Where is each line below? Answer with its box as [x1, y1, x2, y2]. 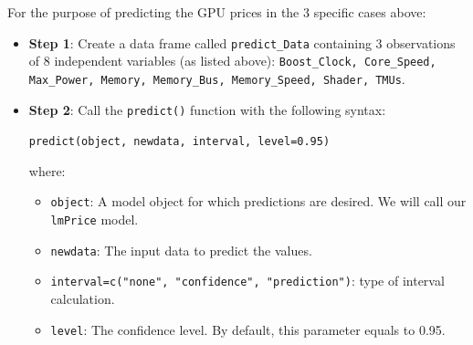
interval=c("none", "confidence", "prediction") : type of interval [50, 271, 445, 290]
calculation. [50, 289, 115, 308]
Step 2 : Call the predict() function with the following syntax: [28, 99, 386, 119]
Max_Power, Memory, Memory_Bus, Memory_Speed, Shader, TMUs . [28, 68, 405, 88]
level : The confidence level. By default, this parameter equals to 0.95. [50, 319, 446, 339]
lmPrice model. [50, 210, 139, 229]
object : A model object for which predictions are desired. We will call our [50, 192, 467, 211]
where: [28, 161, 66, 180]
